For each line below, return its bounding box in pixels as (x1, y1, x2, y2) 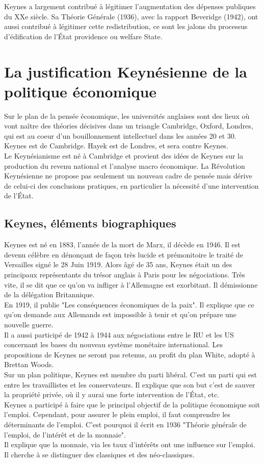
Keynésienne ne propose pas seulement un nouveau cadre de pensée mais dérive (4, 170, 252, 181)
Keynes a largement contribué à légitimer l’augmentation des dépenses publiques (4, 1, 256, 11)
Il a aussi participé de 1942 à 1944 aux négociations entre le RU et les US (4, 329, 234, 340)
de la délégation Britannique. (4, 289, 95, 300)
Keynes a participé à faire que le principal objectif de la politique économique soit (4, 399, 260, 409)
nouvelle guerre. (4, 319, 54, 329)
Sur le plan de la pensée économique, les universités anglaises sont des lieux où (4, 110, 250, 121)
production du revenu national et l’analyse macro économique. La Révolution (4, 160, 245, 171)
